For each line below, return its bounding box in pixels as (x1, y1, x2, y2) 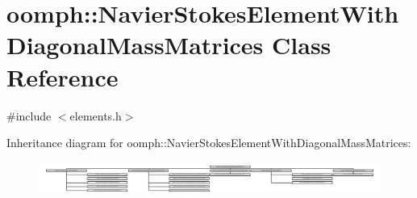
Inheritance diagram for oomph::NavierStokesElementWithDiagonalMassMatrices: (6, 134, 411, 151)
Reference (6, 60, 119, 93)
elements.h (69, 107, 122, 124)
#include (6, 107, 52, 124)
